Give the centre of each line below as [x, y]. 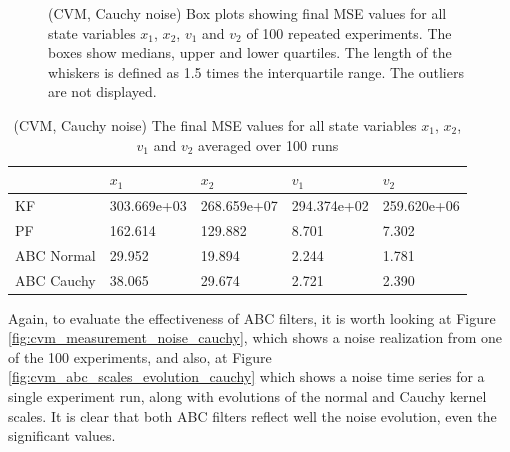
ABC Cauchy [55, 279]
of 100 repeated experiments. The [349, 32]
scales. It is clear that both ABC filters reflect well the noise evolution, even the [252, 415]
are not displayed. [102, 91]
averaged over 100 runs [268, 144]
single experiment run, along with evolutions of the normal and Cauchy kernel [247, 396]
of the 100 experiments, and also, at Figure [140, 356]
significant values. [62, 435]
